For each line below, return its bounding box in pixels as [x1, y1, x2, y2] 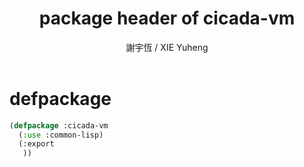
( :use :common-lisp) [18, 130, 104, 140]
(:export [18, 139, 55, 149]
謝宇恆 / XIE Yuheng [125, 41, 209, 53]
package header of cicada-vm [38, 7, 296, 30]
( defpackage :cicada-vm [9, 120, 109, 131]
